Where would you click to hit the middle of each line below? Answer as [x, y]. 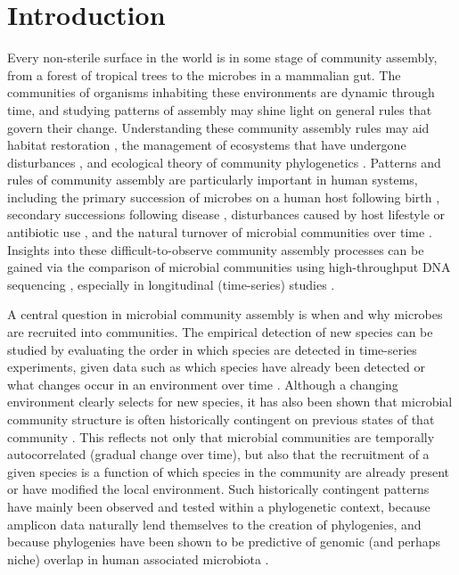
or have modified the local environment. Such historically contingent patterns [218, 489]
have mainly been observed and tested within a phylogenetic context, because [219, 506]
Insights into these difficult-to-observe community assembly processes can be [216, 249]
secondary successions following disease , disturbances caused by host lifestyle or [226, 214]
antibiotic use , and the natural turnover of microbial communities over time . [220, 232]
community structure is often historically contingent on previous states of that [221, 419]
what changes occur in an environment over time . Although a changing [203, 384]
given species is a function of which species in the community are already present [228, 471]
